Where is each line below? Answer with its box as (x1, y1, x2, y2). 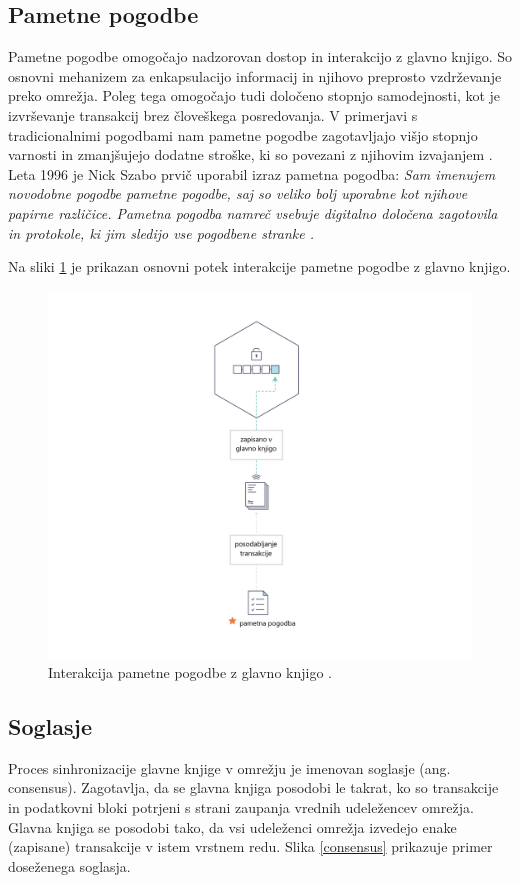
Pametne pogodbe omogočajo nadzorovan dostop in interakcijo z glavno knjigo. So (8, 46, 512, 67)
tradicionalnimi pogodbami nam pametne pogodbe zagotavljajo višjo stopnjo (8, 124, 478, 145)
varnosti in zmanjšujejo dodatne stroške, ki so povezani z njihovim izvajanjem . (8, 144, 493, 165)
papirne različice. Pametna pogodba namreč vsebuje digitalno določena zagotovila (8, 202, 498, 223)
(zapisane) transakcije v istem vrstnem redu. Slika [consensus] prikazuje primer (8, 836, 493, 857)
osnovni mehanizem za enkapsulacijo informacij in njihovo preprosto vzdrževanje (8, 65, 502, 86)
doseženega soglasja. (8, 855, 131, 876)
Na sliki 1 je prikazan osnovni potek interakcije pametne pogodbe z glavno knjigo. (8, 256, 511, 277)
